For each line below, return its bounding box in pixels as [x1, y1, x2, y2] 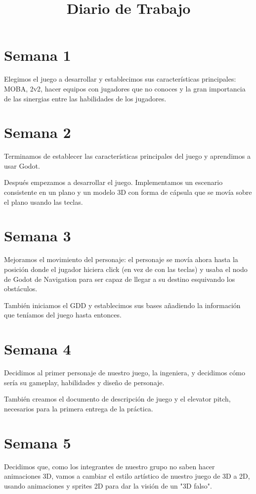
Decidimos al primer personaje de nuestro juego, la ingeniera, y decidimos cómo [4, 367, 245, 377]
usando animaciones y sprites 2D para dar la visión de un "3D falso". [4, 480, 212, 491]
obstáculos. [4, 283, 38, 294]
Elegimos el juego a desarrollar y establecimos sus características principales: [4, 74, 236, 84]
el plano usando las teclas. [4, 196, 83, 207]
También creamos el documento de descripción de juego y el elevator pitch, [4, 394, 231, 404]
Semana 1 [4, 45, 71, 65]
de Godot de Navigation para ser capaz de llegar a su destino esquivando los [4, 273, 235, 284]
